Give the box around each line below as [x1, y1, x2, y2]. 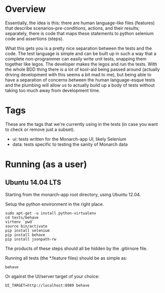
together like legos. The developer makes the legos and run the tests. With [5, 61, 158, 67]
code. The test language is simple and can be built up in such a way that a [5, 51, 157, 57]
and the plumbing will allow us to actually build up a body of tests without [5, 82, 155, 88]
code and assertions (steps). [5, 36, 64, 42]
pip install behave [5, 232, 46, 237]
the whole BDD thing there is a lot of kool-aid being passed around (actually [5, 66, 160, 72]
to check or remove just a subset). [5, 126, 75, 132]
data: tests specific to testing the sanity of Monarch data [12, 141, 128, 147]
